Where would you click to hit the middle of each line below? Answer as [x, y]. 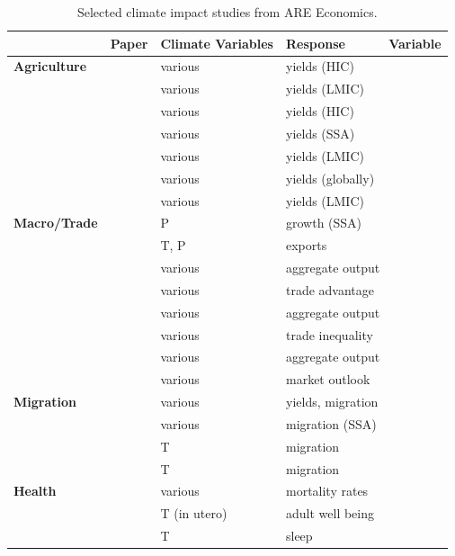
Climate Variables [217, 43]
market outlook [328, 379]
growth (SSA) [324, 223]
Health [35, 491]
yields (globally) [330, 178]
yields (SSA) [320, 133]
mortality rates [327, 491]
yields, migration [332, 402]
